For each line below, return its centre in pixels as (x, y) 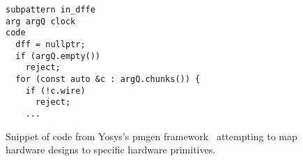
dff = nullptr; (50, 44)
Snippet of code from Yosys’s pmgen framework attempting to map (151, 136)
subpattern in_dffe (50, 10)
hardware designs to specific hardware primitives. (111, 150)
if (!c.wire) (55, 91)
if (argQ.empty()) (58, 56)
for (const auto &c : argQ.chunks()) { (108, 79)
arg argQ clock (41, 21)
